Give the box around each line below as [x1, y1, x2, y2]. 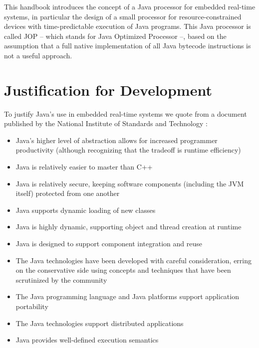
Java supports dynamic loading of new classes [15, 204, 156, 215]
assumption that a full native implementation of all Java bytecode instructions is [4, 40, 251, 51]
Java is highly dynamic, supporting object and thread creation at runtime [15, 221, 242, 232]
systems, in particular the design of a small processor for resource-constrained [4, 11, 242, 21]
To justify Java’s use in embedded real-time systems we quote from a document [4, 108, 247, 119]
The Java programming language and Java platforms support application [15, 291, 239, 302]
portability [15, 301, 48, 311]
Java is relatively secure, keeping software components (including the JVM [15, 178, 244, 188]
